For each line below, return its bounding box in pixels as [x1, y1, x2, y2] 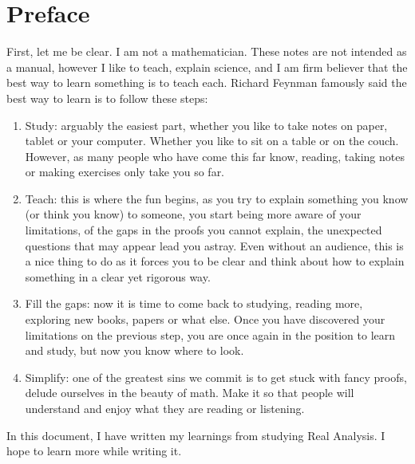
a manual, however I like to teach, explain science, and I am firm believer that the [6, 58, 408, 75]
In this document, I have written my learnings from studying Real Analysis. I [6, 427, 385, 443]
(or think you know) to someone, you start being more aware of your [25, 206, 362, 222]
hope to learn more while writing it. [6, 442, 182, 459]
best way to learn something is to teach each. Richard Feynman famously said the [6, 74, 407, 91]
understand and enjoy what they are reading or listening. [25, 400, 305, 416]
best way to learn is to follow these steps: [6, 89, 208, 106]
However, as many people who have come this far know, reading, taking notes [25, 147, 405, 164]
